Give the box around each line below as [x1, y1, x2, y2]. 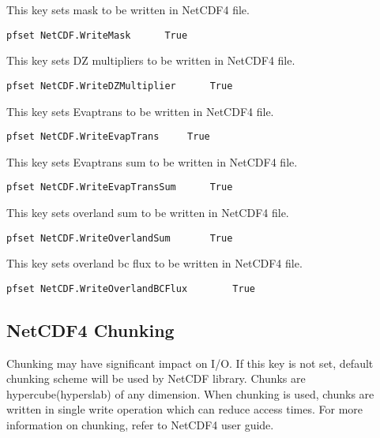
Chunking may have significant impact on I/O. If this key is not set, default [6, 354, 374, 371]
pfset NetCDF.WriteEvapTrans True [6, 131, 210, 143]
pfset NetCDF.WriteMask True [6, 29, 188, 41]
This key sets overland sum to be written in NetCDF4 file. [6, 204, 289, 220]
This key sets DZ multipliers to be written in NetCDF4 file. [6, 52, 295, 69]
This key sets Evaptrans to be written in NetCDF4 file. [6, 103, 274, 119]
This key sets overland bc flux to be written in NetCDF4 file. [6, 255, 303, 271]
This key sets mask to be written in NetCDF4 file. [6, 2, 250, 17]
